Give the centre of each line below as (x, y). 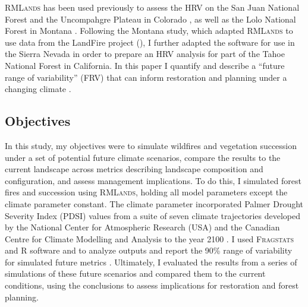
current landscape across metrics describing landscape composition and (134, 169)
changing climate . (38, 89)
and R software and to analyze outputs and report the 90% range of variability (149, 250)
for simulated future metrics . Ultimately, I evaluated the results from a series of (151, 262)
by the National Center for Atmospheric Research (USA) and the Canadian (142, 227)
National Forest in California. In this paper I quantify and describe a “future (145, 65)
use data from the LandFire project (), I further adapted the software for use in (150, 42)
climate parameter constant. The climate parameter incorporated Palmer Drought (154, 203)
